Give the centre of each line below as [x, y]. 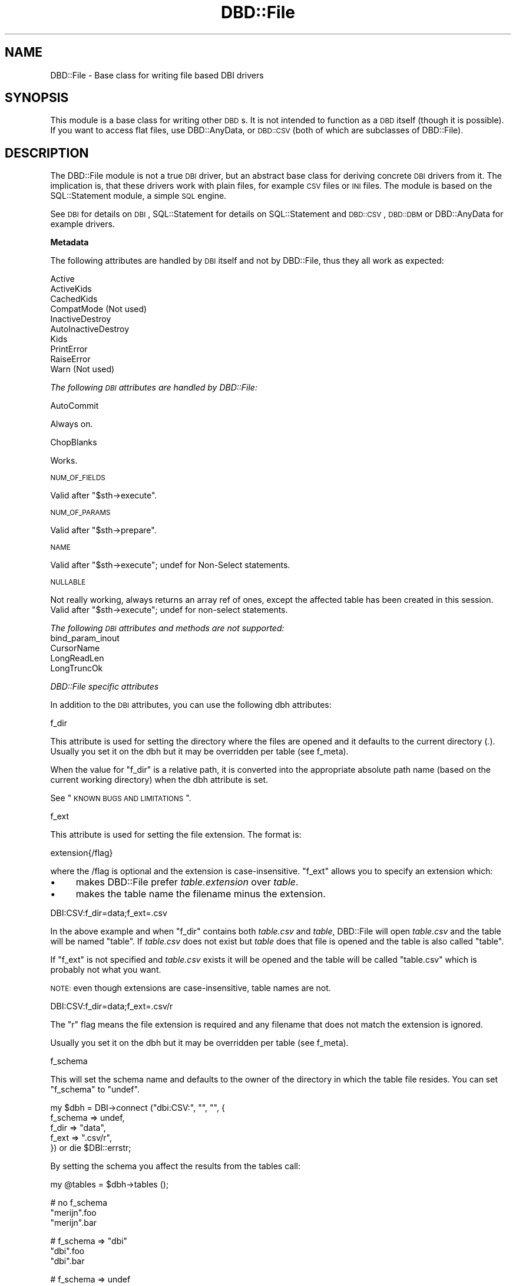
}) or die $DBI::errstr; [91, 1148]
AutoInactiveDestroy [90, 329]
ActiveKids [71, 289]
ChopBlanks [74, 442]
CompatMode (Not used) [99, 309]
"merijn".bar [74, 1223]
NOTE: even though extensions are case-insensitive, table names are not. [191, 988]
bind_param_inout [85, 638]
